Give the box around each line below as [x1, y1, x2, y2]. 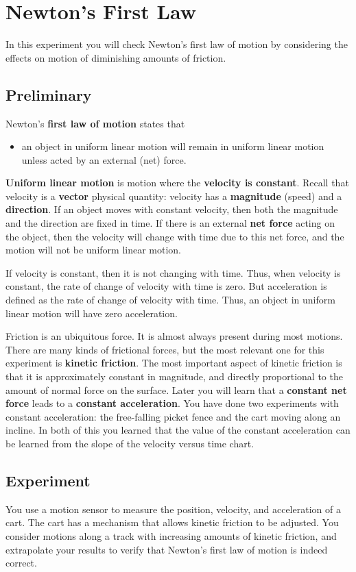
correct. [5, 556, 37, 570]
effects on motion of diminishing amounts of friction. [5, 50, 226, 64]
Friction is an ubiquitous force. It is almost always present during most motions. [5, 329, 343, 343]
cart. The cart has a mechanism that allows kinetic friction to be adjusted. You [5, 515, 339, 530]
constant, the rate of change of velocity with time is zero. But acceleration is [5, 279, 327, 293]
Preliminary [5, 84, 92, 105]
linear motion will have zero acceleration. [5, 306, 178, 320]
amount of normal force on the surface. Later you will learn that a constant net [5, 382, 347, 397]
